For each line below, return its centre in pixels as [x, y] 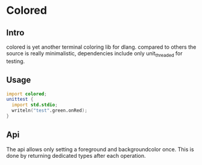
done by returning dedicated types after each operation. [76, 155]
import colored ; [27, 94]
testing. [16, 61]
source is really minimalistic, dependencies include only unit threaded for [94, 54]
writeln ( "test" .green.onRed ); [49, 111]
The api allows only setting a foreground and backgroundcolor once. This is [100, 149]
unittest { [20, 100]
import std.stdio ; [35, 105]
